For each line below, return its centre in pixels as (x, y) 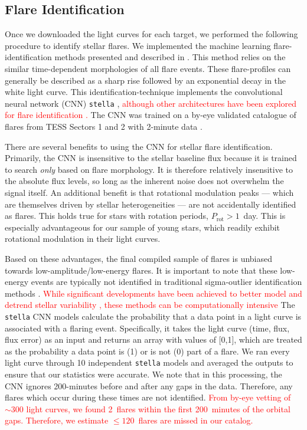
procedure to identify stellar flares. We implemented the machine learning (138, 45)
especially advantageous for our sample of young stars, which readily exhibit (143, 227)
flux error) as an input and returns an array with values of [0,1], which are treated (153, 339)
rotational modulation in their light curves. (83, 239)
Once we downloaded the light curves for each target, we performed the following (151, 34)
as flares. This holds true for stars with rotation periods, (107, 216)
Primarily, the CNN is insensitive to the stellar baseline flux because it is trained (151, 158)
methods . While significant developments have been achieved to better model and (153, 293)
